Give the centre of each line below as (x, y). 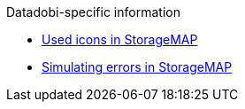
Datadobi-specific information (93, 12)
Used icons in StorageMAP (120, 39)
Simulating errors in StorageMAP (137, 67)
